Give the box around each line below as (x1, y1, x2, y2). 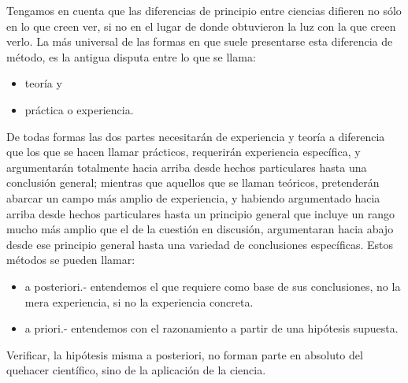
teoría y (24, 75, 62, 91)
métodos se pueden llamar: (6, 251, 135, 268)
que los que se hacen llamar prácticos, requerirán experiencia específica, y (6, 143, 361, 160)
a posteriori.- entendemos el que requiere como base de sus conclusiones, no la (24, 277, 401, 294)
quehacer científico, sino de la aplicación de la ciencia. (6, 362, 266, 378)
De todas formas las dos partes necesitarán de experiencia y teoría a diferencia (6, 128, 385, 144)
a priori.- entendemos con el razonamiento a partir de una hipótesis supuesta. (24, 320, 399, 337)
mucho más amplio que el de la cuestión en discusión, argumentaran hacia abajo (6, 221, 394, 237)
